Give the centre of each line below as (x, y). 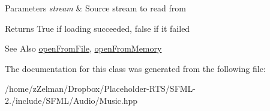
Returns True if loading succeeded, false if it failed (97, 28)
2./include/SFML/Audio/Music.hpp (71, 100)
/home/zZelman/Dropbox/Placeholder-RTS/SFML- (100, 88)
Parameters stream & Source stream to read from (95, 8)
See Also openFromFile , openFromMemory (83, 48)
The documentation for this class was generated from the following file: (135, 68)
